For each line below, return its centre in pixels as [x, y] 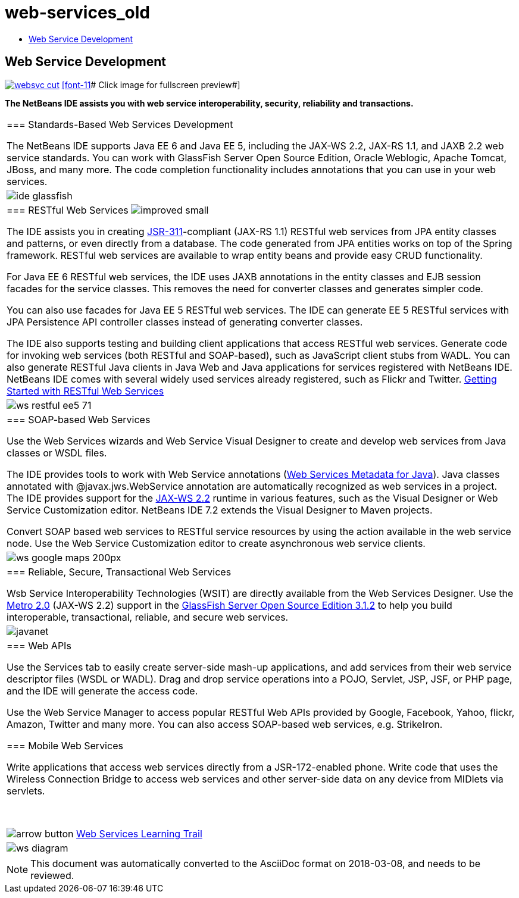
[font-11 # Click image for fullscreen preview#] [151, 85]
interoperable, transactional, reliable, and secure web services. [148, 617]
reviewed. [52, 875]
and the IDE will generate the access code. [102, 691]
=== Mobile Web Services [65, 745]
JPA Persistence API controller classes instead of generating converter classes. [185, 322]
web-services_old [78, 12]
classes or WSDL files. [57, 453]
